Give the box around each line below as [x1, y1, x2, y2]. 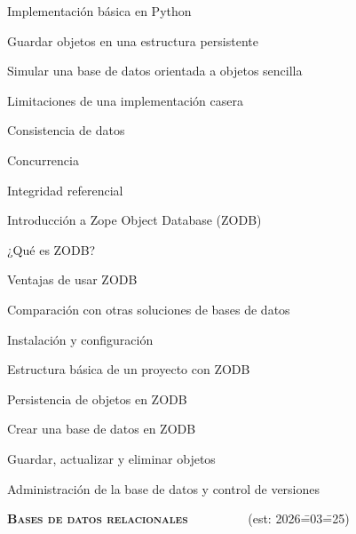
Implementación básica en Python [7, 2, 192, 20]
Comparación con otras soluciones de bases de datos [7, 299, 290, 318]
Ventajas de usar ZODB [7, 270, 138, 289]
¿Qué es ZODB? [7, 240, 96, 259]
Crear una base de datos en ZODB [7, 419, 196, 438]
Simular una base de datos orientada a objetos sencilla [7, 61, 303, 80]
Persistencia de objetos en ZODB [7, 389, 187, 408]
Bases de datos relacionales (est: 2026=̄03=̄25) [7, 509, 350, 528]
